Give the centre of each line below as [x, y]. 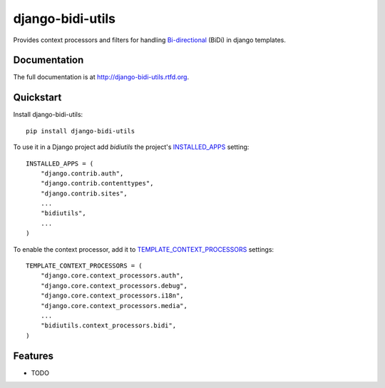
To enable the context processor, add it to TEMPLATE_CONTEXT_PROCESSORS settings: [144, 249]
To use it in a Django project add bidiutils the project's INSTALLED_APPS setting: [131, 147]
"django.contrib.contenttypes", [97, 183]
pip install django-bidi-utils [81, 131]
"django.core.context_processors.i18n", [112, 296]
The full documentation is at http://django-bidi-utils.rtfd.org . [101, 77]
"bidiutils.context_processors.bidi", [108, 326]
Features [33, 356]
